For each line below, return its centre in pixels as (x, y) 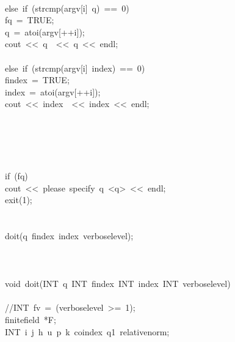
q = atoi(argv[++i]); (45, 32)
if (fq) (16, 175)
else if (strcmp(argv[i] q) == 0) (67, 8)
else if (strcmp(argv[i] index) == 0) (75, 68)
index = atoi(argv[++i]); (53, 91)
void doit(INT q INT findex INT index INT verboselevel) (118, 284)
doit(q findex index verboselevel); (69, 235)
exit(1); (19, 200)
